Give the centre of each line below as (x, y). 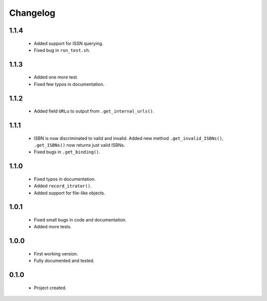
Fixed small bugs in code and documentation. (80, 219)
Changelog (32, 13)
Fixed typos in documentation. (65, 179)
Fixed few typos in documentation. (69, 84)
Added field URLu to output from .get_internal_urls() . (94, 111)
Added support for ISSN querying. (68, 43)
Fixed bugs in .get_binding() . (67, 152)
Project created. (50, 288)
